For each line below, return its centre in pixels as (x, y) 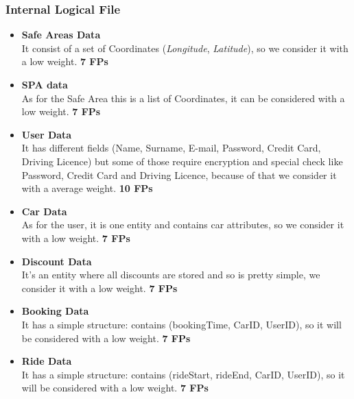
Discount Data (57, 261)
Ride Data (47, 361)
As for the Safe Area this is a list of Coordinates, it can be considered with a (183, 98)
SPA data (45, 84)
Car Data (44, 211)
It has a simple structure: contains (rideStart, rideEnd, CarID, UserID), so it (183, 374)
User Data (47, 134)
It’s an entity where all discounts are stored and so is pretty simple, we (171, 275)
